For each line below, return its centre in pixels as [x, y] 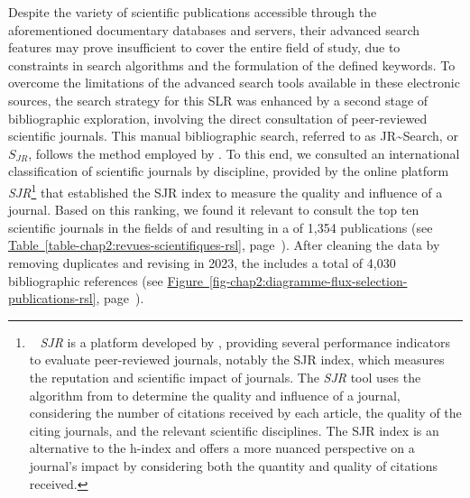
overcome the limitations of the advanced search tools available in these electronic [234, 83]
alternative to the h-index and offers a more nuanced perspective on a [222, 448]
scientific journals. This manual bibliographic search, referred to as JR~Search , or [233, 136]
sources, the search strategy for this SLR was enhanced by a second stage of [218, 100]
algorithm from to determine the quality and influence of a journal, [215, 395]
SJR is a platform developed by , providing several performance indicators [245, 341]
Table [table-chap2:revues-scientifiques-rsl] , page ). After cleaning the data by [224, 245]
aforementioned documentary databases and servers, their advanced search [214, 29]
